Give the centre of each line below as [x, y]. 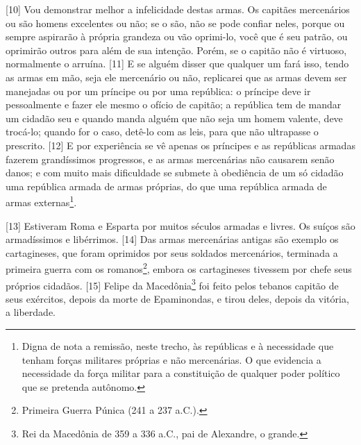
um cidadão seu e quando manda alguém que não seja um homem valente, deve [174, 118]
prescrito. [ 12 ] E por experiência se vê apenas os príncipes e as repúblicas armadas [180, 145]
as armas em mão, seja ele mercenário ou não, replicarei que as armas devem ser [176, 77]
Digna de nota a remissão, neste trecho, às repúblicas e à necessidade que [178, 346]
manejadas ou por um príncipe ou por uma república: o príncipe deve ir [158, 91]
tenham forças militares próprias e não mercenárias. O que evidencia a [171, 359]
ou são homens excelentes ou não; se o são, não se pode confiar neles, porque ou [175, 23]
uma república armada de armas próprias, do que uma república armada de [166, 186]
